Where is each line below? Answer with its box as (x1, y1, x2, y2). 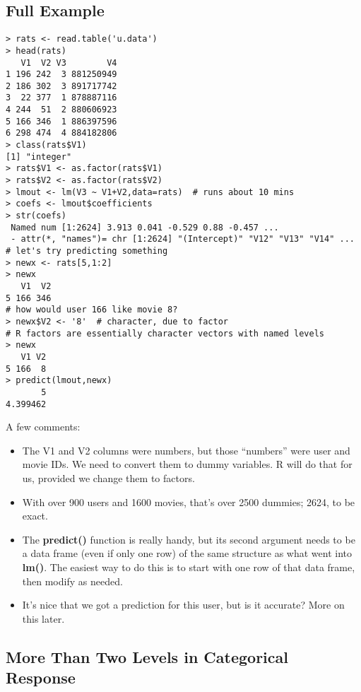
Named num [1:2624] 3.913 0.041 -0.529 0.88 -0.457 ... (11, 222, 279, 233)
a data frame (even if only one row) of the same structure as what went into (22, 546, 353, 561)
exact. (22, 508, 48, 523)
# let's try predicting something (6, 246, 168, 257)
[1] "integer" (6, 151, 72, 162)
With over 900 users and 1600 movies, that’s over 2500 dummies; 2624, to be (22, 494, 355, 509)
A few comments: (6, 419, 81, 434)
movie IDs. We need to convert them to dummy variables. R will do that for (22, 457, 353, 471)
